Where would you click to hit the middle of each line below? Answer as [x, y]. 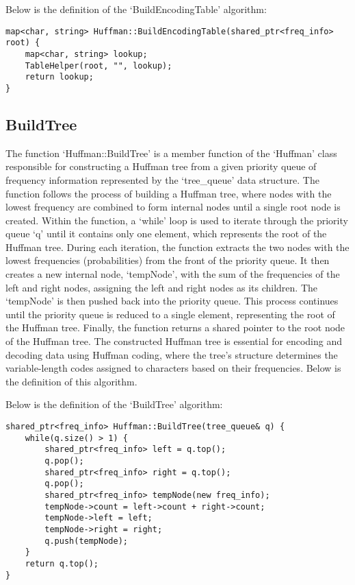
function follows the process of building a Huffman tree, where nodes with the [169, 193]
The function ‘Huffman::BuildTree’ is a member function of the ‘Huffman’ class [171, 153]
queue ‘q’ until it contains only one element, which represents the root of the [166, 234]
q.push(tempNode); [86, 541]
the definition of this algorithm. [71, 381]
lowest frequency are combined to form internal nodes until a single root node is [173, 207]
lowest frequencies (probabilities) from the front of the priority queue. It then [168, 260]
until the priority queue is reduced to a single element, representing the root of [170, 314]
